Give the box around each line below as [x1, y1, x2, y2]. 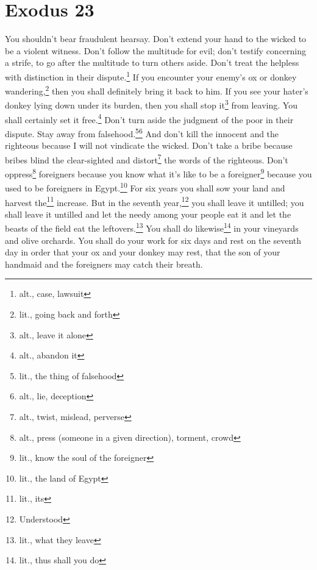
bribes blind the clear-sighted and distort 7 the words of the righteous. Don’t [5, 151, 288, 166]
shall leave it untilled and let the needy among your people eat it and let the [5, 207, 291, 220]
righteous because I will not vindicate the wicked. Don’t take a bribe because [5, 139, 293, 152]
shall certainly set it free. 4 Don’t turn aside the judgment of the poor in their [5, 111, 294, 126]
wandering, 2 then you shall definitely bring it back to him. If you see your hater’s [5, 83, 308, 97]
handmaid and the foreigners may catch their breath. [5, 257, 203, 270]
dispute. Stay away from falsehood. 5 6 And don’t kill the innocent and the [5, 125, 279, 140]
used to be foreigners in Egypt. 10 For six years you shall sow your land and [5, 180, 285, 194]
